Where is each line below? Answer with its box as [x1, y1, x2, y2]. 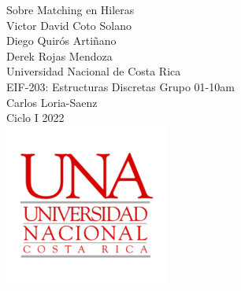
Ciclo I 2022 [6, 109, 65, 126]
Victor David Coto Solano [6, 17, 132, 33]
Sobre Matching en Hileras [6, 2, 135, 17]
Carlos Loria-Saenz [6, 94, 98, 110]
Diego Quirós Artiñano [6, 32, 117, 49]
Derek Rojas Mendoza [6, 47, 113, 64]
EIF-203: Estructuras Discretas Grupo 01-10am [6, 78, 235, 94]
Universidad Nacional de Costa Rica [6, 63, 181, 79]
